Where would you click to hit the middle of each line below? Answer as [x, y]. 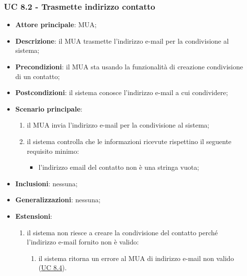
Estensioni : [34, 216]
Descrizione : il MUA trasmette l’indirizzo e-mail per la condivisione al [122, 41]
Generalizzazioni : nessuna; [58, 200]
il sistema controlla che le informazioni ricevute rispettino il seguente [129, 141]
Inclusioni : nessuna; [46, 183]
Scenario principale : [49, 108]
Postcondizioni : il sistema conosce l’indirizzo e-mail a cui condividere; [122, 92]
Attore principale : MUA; [56, 24]
